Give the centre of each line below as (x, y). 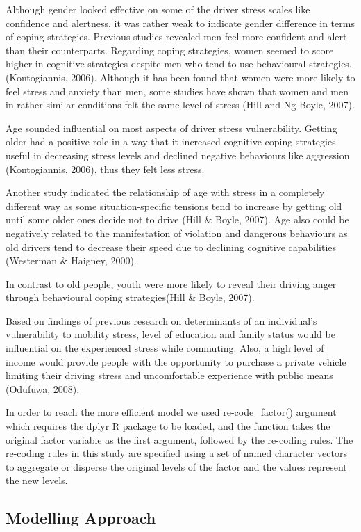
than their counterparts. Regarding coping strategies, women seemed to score (170, 50)
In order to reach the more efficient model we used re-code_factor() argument (171, 412)
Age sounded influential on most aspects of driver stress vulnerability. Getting (171, 128)
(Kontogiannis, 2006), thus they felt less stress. (105, 169)
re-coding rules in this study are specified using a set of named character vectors (176, 453)
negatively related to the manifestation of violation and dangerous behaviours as (177, 233)
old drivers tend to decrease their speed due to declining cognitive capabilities (171, 247)
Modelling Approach (81, 518)
